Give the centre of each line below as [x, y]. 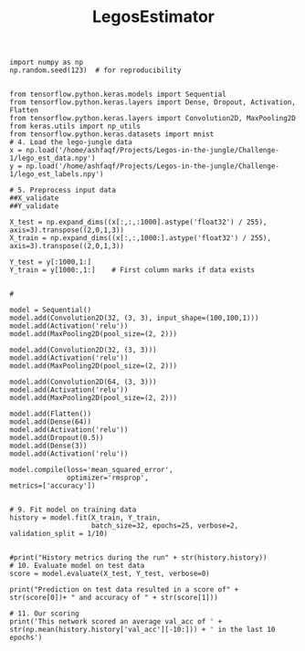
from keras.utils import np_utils [75, 126]
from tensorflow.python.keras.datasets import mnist [112, 134]
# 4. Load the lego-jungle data [71, 142]
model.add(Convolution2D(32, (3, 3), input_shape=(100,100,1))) [134, 318]
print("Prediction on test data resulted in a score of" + [124, 590]
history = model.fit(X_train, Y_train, [85, 518]
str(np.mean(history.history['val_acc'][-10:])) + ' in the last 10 [142, 630]
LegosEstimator [153, 17]
